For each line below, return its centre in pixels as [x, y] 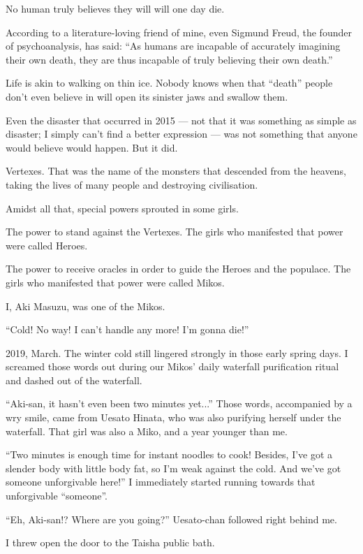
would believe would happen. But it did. [92, 147]
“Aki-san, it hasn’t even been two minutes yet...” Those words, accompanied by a [179, 403]
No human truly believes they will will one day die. [115, 8]
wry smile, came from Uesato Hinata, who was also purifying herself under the [173, 417]
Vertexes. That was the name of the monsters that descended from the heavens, [176, 171]
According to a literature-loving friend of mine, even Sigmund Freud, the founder [179, 32]
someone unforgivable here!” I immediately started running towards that [161, 482]
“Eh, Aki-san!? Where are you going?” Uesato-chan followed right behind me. [171, 519]
